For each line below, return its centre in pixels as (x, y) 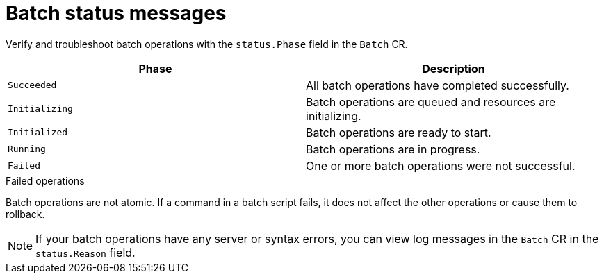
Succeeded (32, 85)
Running (27, 149)
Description (454, 68)
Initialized (38, 133)
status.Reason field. (85, 252)
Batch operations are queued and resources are (431, 102)
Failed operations (45, 180)
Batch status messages (116, 13)
